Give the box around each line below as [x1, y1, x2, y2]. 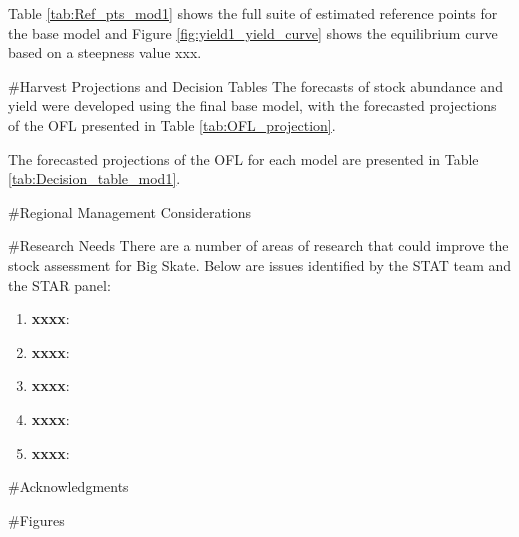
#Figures [8, 509, 65, 530]
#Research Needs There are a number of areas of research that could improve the [8, 235, 509, 256]
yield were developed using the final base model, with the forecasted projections [8, 95, 497, 116]
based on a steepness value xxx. [8, 42, 202, 63]
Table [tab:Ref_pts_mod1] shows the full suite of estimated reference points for [8, 3, 498, 23]
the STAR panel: [8, 274, 111, 295]
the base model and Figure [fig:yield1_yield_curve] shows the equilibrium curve [8, 22, 498, 43]
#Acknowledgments [8, 476, 129, 497]
